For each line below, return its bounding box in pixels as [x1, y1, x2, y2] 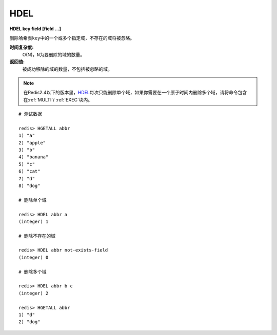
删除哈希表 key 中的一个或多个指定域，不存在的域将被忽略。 [9, 35, 135, 41]
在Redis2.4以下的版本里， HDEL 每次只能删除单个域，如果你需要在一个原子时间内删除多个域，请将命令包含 [23, 90, 247, 96]
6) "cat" [18, 169, 41, 174]
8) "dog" [18, 182, 41, 189]
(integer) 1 [18, 218, 49, 224]
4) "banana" [18, 154, 49, 160]
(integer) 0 [18, 254, 49, 260]
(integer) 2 [18, 290, 49, 296]
